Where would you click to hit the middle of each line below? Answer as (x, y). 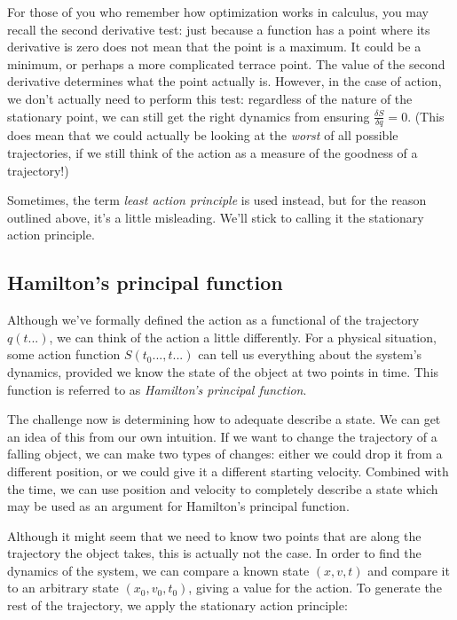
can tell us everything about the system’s (310, 354)
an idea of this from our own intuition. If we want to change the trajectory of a (222, 436)
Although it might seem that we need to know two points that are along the (214, 535)
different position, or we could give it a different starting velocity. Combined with (228, 471)
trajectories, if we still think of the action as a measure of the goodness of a (213, 152)
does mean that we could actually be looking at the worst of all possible (203, 135)
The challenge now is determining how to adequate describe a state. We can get (224, 419)
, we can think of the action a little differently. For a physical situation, (243, 337)
